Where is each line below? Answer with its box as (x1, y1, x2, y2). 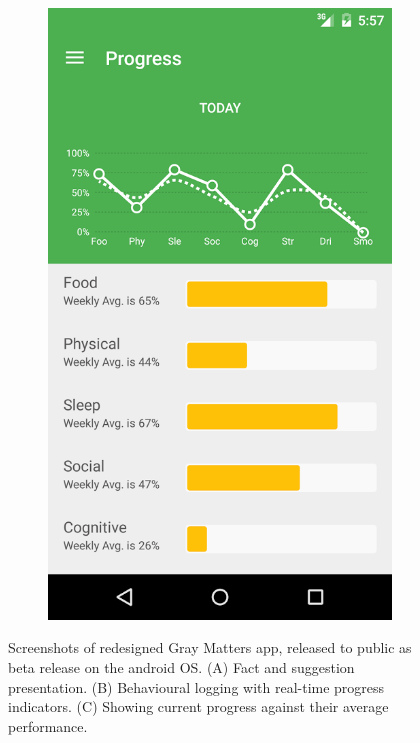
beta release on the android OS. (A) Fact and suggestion (8, 657, 355, 678)
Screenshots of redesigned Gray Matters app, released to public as (8, 637, 412, 658)
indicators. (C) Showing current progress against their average (8, 696, 389, 717)
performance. (8, 715, 88, 736)
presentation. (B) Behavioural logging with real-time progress (8, 676, 385, 697)
